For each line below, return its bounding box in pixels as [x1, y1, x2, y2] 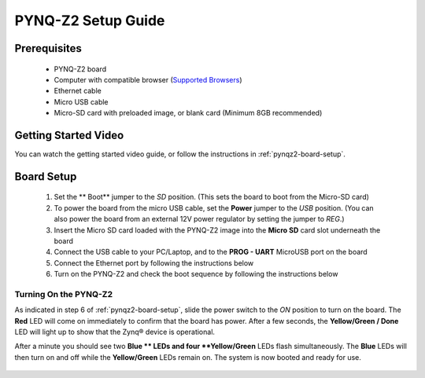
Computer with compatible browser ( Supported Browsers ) [54, 75, 243, 84]
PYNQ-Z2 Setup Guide [14, 12, 165, 29]
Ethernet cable [54, 86, 102, 96]
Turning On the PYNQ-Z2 [14, 288, 113, 299]
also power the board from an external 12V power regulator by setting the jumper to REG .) [54, 215, 346, 224]
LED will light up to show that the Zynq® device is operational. [14, 327, 216, 337]
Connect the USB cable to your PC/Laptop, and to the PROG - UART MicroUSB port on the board [54, 248, 368, 257]
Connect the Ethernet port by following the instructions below [54, 258, 254, 267]
